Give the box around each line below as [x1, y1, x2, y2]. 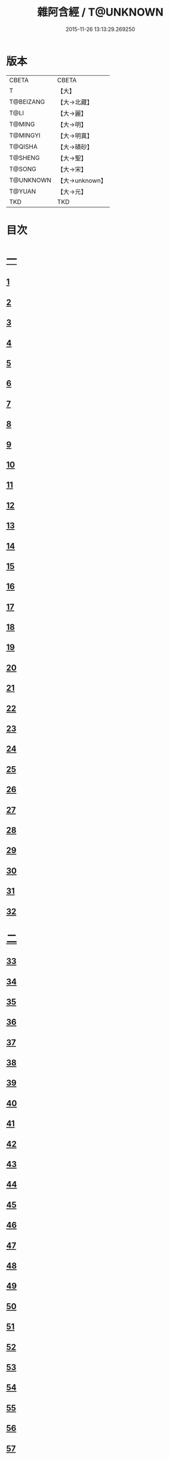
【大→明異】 [57, 131, 93, 140]
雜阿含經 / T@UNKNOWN [37, 5, 164, 19]
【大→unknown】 [57, 176, 107, 185]
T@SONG [9, 165, 37, 173]
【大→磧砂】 [57, 143, 93, 151]
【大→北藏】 [57, 98, 93, 106]
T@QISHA [9, 142, 38, 150]
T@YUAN [9, 187, 36, 195]
